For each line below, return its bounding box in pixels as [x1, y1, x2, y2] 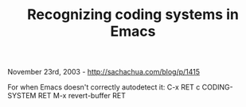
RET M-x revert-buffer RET [37, 91, 127, 101]
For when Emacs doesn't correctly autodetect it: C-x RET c [7, 82, 201, 92]
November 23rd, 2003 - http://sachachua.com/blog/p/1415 [7, 67, 201, 77]
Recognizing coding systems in [26, 6, 240, 24]
